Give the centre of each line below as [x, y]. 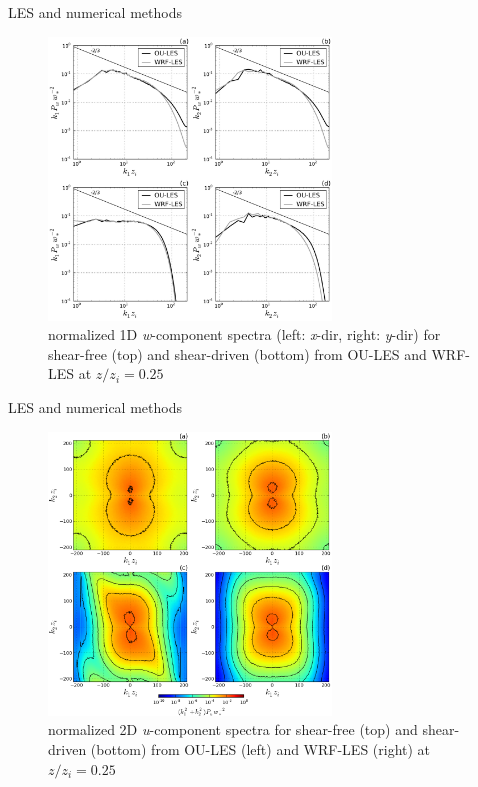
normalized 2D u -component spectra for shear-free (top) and [233, 729]
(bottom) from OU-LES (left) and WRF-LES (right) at [260, 748]
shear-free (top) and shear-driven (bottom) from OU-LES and [237, 353]
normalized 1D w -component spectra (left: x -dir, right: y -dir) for [244, 334]
